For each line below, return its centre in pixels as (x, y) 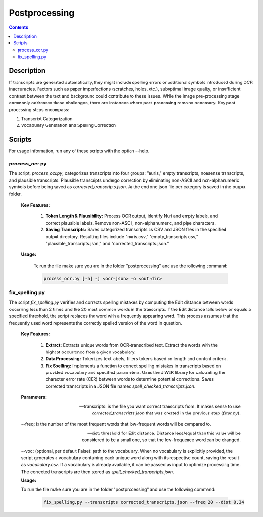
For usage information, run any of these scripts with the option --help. (79, 151)
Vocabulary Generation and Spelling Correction (69, 125)
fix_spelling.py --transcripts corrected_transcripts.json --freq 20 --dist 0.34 (144, 502)
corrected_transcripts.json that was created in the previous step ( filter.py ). (166, 413)
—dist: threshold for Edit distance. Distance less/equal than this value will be (164, 433)
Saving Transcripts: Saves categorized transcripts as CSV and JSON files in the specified (136, 230)
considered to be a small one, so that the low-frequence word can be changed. (161, 440)
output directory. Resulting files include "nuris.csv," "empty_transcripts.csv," (122, 236)
